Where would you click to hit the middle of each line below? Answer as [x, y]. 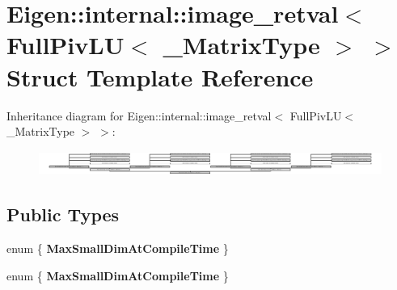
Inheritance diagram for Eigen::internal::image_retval [139, 115]
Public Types [63, 214]
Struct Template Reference [160, 76]
